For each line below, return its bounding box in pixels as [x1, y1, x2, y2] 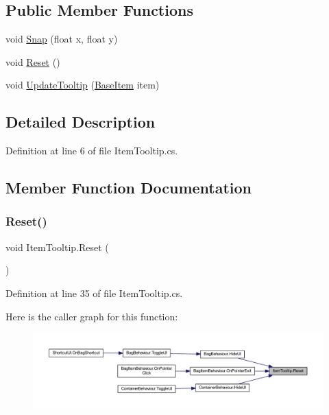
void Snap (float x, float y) [5, 32, 118, 46]
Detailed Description [5, 111, 156, 132]
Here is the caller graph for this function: [5, 309, 178, 323]
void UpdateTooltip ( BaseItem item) [5, 78, 160, 92]
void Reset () [5, 54, 60, 69]
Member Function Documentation [5, 177, 252, 198]
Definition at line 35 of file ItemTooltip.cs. [5, 285, 183, 300]
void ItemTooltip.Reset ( [5, 239, 109, 254]
